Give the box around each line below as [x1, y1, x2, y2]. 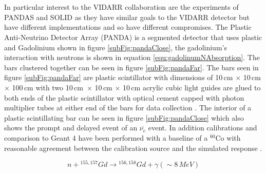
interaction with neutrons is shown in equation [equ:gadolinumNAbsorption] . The [4, 52, 260, 63]
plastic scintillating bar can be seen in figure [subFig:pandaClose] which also [4, 112, 244, 123]
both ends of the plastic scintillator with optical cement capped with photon [4, 92, 244, 103]
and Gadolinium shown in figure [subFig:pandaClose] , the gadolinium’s [4, 42, 227, 52]
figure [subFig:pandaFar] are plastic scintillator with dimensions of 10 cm [4, 72, 233, 83]
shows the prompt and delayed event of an [4, 122, 138, 133]
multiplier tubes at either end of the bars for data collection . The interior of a [4, 102, 252, 113]
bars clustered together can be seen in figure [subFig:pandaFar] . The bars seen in [4, 62, 259, 72]
